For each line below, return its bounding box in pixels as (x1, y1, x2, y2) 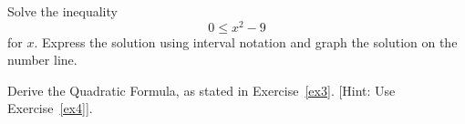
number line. (7, 50, 77, 69)
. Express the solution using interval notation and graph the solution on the (34, 32, 458, 51)
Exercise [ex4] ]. (7, 98, 93, 118)
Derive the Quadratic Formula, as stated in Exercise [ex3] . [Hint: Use (7, 80, 396, 99)
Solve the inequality (7, 2, 118, 20)
